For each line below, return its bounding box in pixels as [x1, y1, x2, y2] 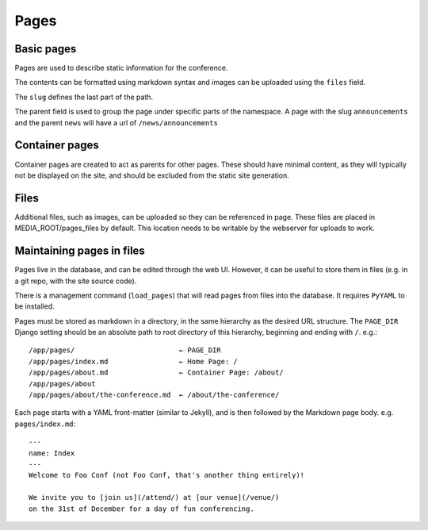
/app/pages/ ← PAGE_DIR [29, 346, 221, 355]
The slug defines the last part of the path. [14, 92, 154, 102]
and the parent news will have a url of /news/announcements [14, 117, 218, 127]
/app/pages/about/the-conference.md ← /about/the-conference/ [29, 390, 280, 400]
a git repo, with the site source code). [14, 276, 137, 286]
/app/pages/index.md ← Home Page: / [29, 357, 238, 366]
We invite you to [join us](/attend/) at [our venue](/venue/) [29, 493, 280, 502]
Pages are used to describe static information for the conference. [14, 63, 229, 73]
